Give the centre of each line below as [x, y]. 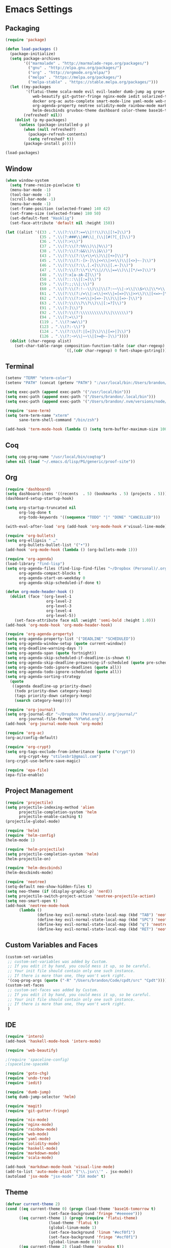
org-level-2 [59, 602]
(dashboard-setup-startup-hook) [39, 499]
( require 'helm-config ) [31, 836]
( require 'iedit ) [24, 1083]
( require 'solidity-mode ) [33, 1144]
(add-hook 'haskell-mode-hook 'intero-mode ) [53, 1041]
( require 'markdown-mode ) [33, 1153]
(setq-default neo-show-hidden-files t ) [49, 887]
